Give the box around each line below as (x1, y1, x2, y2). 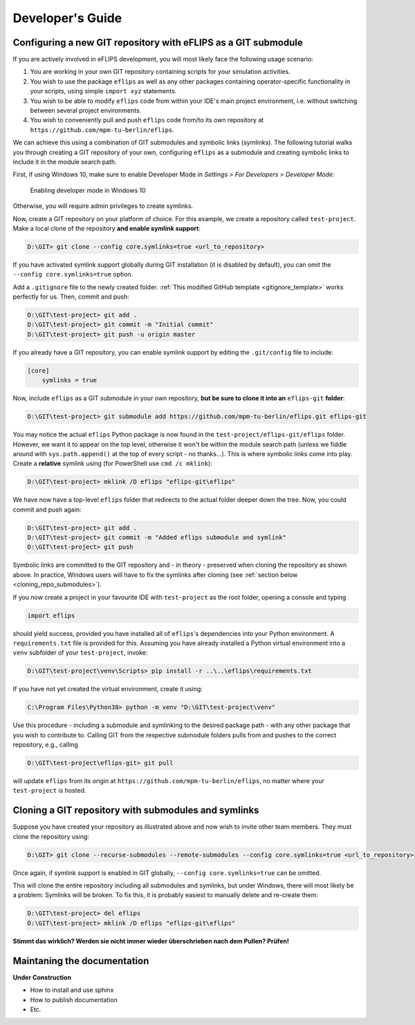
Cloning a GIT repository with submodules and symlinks (12, 805, 259, 816)
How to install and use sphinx (30, 986, 114, 995)
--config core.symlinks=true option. (12, 270, 133, 279)
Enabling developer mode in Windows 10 (30, 186, 147, 194)
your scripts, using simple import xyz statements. (30, 87, 177, 95)
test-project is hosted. (12, 787, 86, 795)
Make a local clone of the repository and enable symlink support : (12, 224, 201, 232)
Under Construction (12, 973, 72, 981)
